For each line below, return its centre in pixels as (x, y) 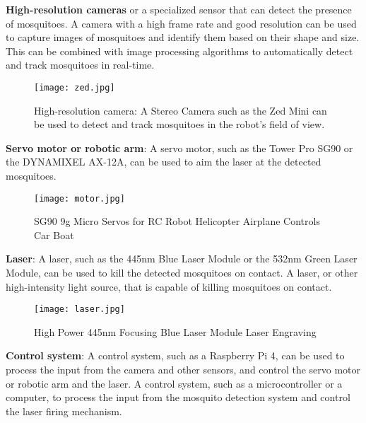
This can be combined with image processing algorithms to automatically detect (179, 51)
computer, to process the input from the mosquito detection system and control (178, 397)
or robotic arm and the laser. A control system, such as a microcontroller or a (174, 383)
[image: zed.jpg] (75, 87)
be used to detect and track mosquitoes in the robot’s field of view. (179, 124)
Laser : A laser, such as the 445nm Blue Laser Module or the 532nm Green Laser (182, 259)
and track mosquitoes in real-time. (80, 65)
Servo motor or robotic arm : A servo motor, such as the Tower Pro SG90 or (179, 147)
